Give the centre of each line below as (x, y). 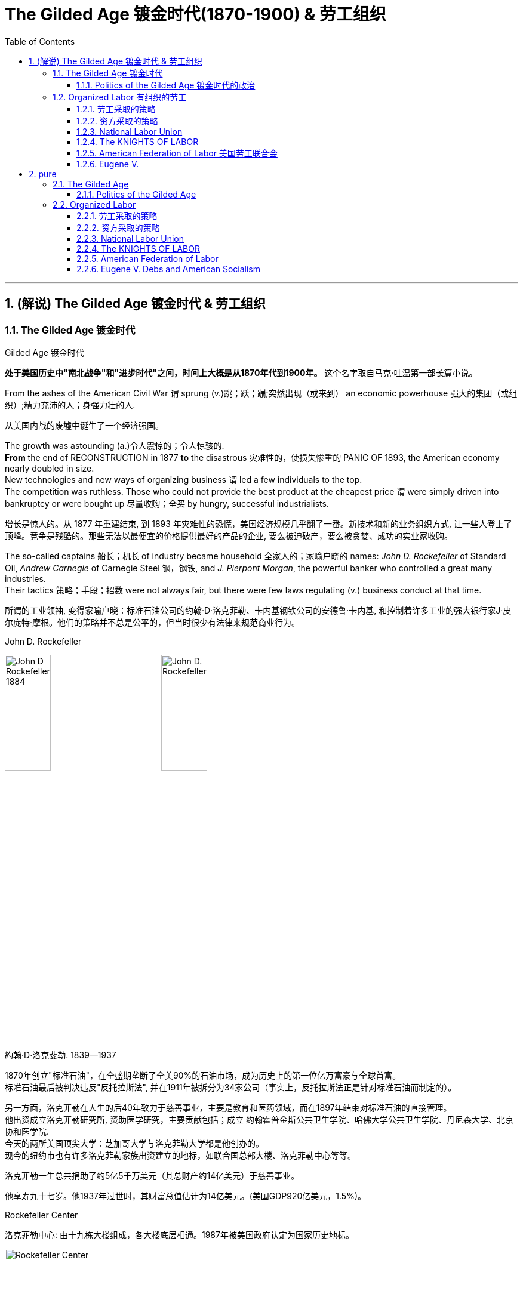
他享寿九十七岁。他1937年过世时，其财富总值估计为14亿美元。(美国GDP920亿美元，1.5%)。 (186, 1196)
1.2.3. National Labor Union (130, 131)
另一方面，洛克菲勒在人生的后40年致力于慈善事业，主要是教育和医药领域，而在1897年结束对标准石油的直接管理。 (228, 1107)
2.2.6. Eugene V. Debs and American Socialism (169, 269)
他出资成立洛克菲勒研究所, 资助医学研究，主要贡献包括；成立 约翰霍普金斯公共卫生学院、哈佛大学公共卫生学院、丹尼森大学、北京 (259, 1119)
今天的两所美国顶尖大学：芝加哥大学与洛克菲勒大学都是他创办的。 (134, 1143)
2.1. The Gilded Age (91, 184)
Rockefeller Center (41, 1215)
